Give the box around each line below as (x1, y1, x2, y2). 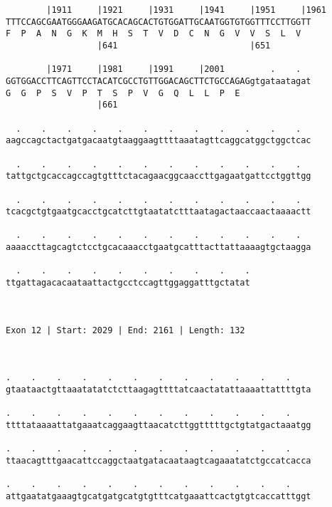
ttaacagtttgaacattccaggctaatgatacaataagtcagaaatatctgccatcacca (6, 455, 311, 466)
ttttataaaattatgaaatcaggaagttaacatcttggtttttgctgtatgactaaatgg (6, 419, 311, 430)
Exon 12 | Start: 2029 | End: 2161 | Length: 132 (6, 325, 245, 335)
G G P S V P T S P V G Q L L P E (6, 88, 240, 98)
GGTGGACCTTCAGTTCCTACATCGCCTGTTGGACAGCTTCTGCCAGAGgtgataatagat (6, 75, 311, 86)
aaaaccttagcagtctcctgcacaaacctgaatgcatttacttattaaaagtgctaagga (6, 242, 311, 253)
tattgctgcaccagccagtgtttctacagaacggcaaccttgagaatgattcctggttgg (6, 171, 311, 182)
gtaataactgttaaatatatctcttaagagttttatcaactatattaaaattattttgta (6, 385, 311, 394)
